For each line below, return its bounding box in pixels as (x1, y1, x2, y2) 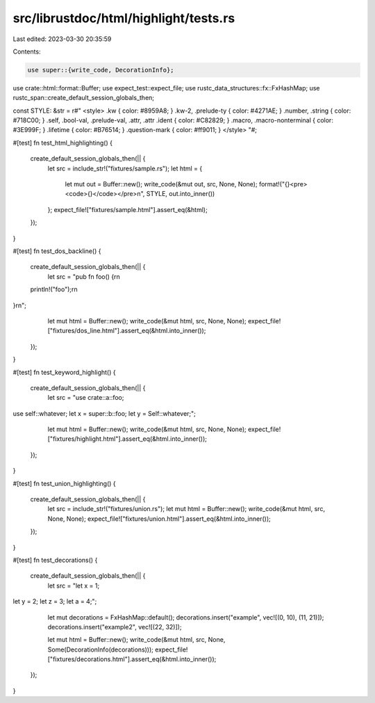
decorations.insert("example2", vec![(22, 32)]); (47, 622, 182, 631)
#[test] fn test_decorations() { (12, 556, 98, 564)
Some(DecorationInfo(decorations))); (47, 645, 154, 654)
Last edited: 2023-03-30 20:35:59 (12, 35, 112, 43)
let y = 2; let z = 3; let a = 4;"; (12, 597, 97, 606)
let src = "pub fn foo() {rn (47, 272, 121, 281)
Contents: (12, 47, 41, 56)
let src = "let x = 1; (47, 581, 100, 590)
